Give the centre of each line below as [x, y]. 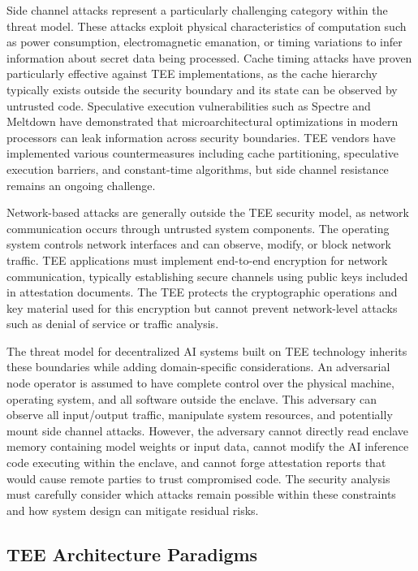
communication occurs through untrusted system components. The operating [198, 228]
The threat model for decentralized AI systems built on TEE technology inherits [207, 350]
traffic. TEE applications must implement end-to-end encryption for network [197, 260]
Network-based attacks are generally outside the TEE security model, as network [208, 212]
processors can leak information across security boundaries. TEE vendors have [201, 137]
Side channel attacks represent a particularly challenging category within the [197, 10]
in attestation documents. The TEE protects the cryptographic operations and [202, 292]
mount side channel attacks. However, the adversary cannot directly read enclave [208, 430]
